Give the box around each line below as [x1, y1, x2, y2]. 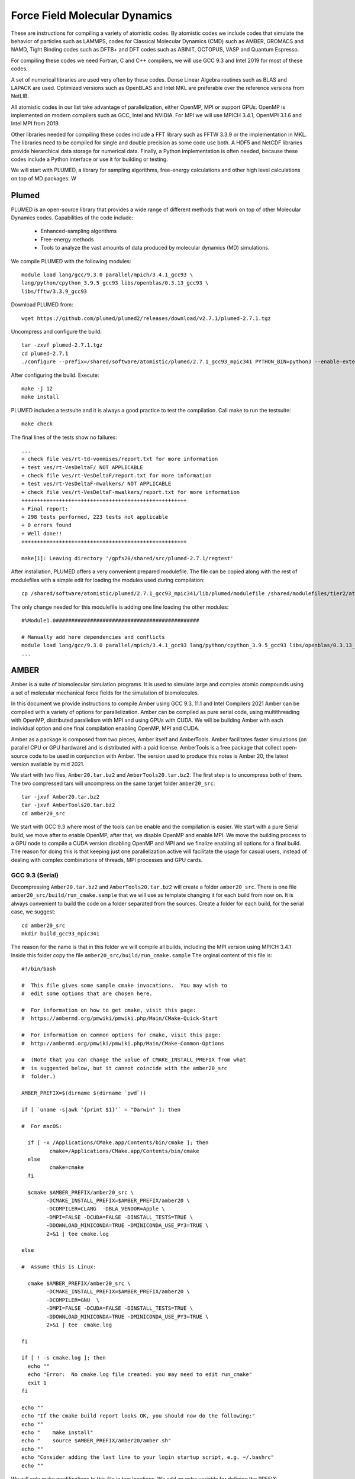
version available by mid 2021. [11, 760, 85, 767]
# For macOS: [21, 1123, 62, 1129]
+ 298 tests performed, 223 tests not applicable [21, 514, 169, 521]
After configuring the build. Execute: [11, 372, 99, 379]
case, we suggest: [11, 908, 56, 915]
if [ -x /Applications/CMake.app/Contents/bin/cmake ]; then [27, 1139, 209, 1146]
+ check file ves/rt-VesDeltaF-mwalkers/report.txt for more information [21, 489, 240, 495]
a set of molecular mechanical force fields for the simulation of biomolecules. [11, 689, 199, 696]
